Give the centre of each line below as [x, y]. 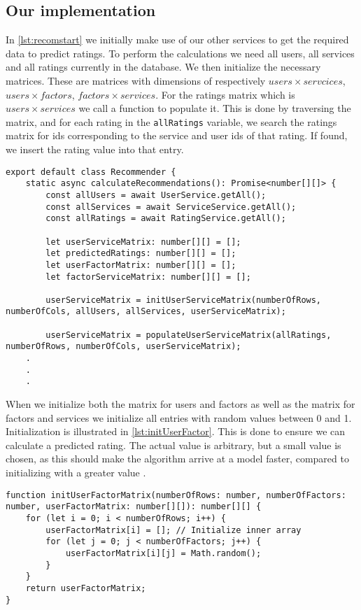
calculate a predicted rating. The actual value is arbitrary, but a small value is [174, 445]
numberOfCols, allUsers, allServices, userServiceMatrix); [146, 312]
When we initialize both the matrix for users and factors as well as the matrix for [180, 404]
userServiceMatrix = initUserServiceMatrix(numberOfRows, [184, 300]
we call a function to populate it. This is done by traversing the [215, 108]
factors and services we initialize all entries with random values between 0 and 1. [179, 417]
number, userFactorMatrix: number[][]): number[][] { [134, 507]
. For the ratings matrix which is [225, 94]
